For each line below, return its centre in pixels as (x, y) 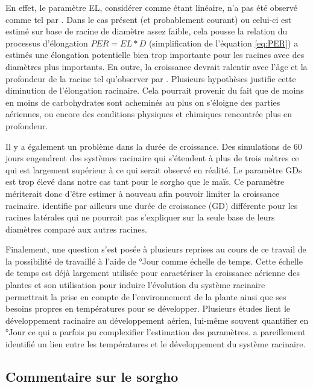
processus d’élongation (47, 43)
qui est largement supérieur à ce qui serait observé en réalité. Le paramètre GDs (154, 169)
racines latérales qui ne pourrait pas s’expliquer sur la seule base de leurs (140, 217)
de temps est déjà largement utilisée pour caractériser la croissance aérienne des (153, 273)
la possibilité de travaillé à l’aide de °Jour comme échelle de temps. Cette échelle (154, 261)
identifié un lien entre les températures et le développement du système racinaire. (156, 344)
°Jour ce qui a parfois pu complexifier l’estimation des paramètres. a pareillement (156, 332)
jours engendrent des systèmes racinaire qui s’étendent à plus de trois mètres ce (152, 158)
